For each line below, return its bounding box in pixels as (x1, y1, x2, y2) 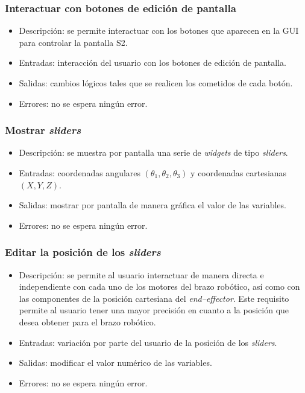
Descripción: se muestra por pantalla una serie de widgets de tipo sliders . (19, 146, 288, 159)
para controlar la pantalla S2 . (19, 36, 128, 48)
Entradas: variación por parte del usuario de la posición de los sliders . (19, 336, 277, 348)
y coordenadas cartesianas (190, 167, 287, 179)
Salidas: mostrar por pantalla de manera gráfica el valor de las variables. (19, 199, 286, 211)
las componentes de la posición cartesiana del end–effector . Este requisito (19, 292, 289, 304)
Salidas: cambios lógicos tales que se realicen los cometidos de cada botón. (19, 77, 293, 89)
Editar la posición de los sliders (5, 244, 161, 260)
